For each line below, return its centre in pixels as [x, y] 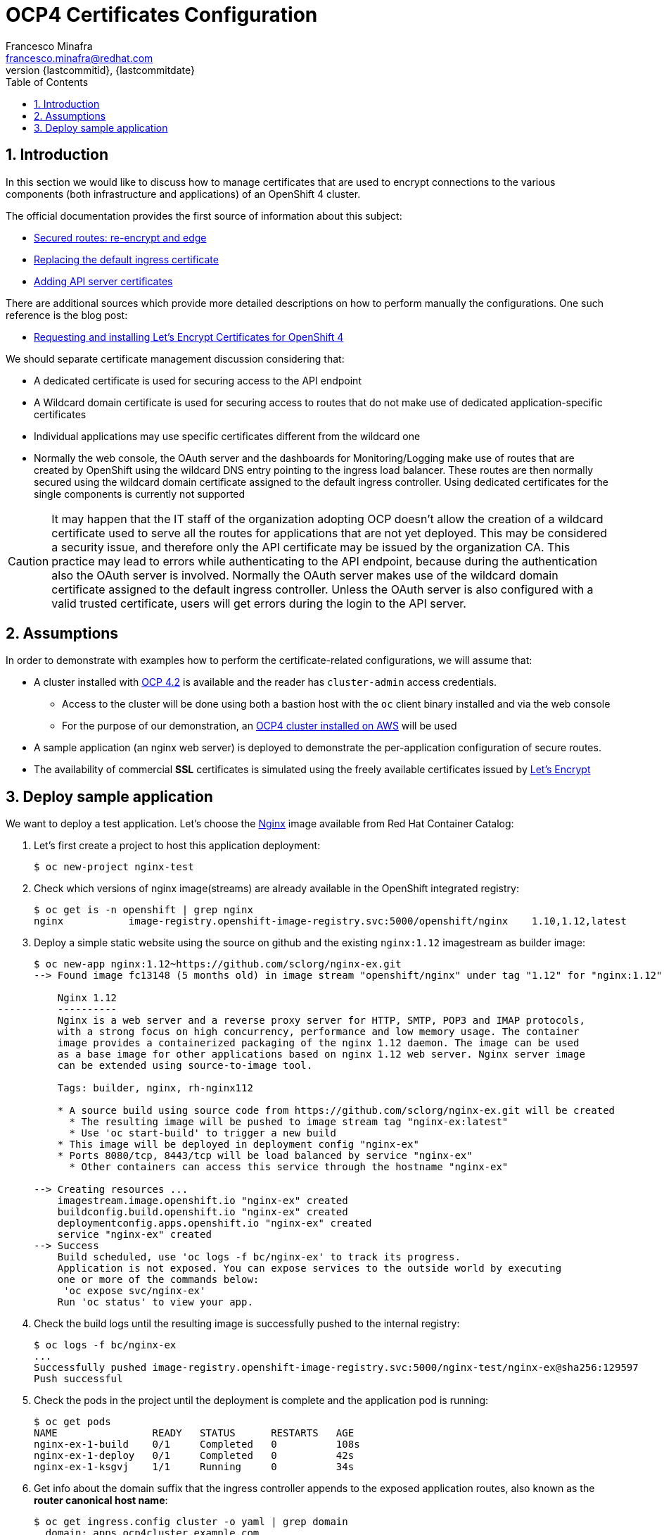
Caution [28, 561]
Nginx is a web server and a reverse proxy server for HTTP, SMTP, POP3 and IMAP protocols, [321, 1021]
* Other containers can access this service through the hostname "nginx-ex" [289, 1167]
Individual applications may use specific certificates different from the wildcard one [227, 436]
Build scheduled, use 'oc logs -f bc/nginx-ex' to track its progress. [259, 1257]
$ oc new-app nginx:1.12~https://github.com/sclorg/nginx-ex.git [218, 964]
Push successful [78, 1379]
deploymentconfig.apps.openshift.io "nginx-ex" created [215, 1223]
